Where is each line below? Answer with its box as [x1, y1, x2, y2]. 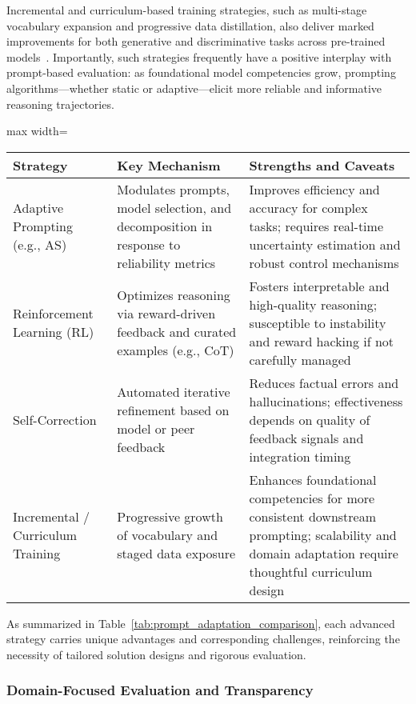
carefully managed [249, 350, 351, 369]
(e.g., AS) [13, 234, 67, 254]
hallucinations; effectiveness [249, 391, 403, 410]
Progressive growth [117, 506, 223, 526]
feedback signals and [249, 428, 364, 447]
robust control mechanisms [249, 253, 399, 272]
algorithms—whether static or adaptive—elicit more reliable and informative [6, 79, 382, 96]
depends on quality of [249, 410, 370, 429]
